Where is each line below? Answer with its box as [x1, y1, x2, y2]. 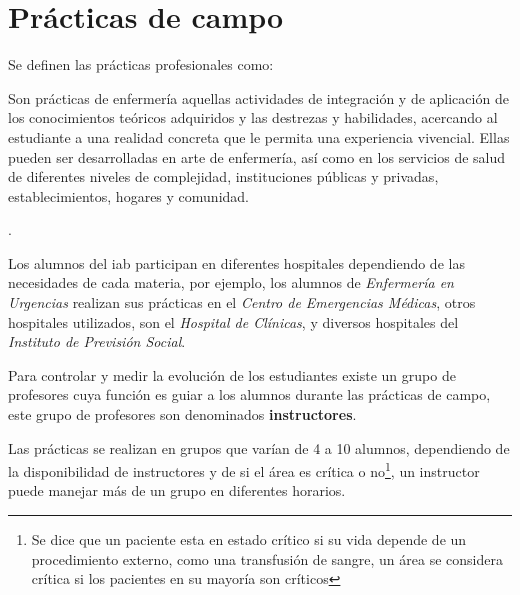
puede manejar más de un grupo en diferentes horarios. [8, 480, 346, 501]
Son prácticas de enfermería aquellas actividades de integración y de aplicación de [8, 87, 509, 108]
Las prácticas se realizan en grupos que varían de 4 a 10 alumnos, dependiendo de [8, 437, 510, 458]
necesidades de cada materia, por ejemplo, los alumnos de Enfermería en [8, 272, 454, 293]
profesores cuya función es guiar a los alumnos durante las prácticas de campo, [8, 384, 491, 405]
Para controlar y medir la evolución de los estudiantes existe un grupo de [8, 364, 456, 385]
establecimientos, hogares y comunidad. [8, 185, 249, 206]
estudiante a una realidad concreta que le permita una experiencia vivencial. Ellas [8, 126, 510, 147]
